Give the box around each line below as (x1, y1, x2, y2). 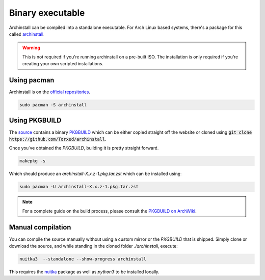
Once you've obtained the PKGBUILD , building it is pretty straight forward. (9, 145, 159, 151)
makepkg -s (19, 158, 46, 164)
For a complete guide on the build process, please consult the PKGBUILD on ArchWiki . (22, 208, 197, 214)
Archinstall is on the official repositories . (9, 89, 90, 95)
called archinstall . (9, 31, 45, 37)
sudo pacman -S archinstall (19, 102, 87, 107)
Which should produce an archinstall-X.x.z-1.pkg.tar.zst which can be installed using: (9, 171, 182, 177)
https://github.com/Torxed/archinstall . (9, 136, 106, 142)
